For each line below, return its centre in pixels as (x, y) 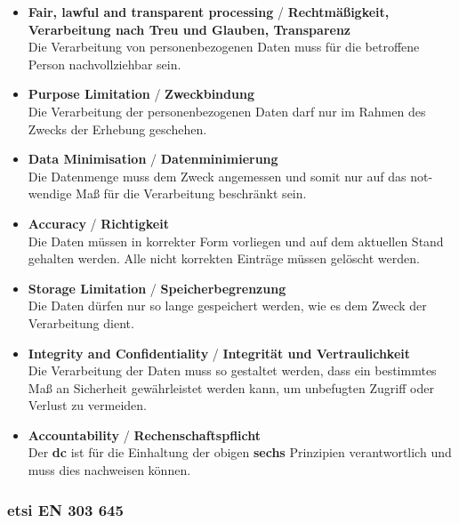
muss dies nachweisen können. (109, 470)
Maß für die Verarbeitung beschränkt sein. (191, 193)
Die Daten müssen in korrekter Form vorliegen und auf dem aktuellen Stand (236, 241)
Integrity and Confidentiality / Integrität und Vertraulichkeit (219, 353)
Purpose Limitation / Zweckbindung (141, 94)
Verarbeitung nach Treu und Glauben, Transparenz (189, 29)
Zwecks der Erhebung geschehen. (117, 129)
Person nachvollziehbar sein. (105, 64)
